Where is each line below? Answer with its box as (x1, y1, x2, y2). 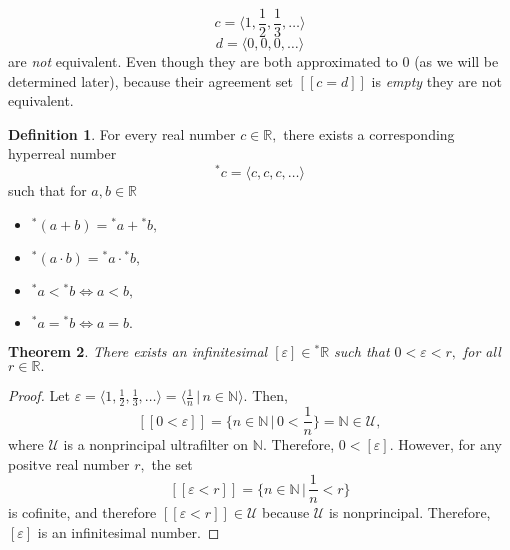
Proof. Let (8, 385, 70, 406)
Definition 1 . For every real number (8, 123, 236, 144)
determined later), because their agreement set (8, 70, 293, 91)
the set (151, 453, 193, 474)
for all (462, 340, 501, 361)
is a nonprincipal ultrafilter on (63, 434, 249, 455)
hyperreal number (8, 143, 117, 164)
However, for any (398, 434, 502, 455)
